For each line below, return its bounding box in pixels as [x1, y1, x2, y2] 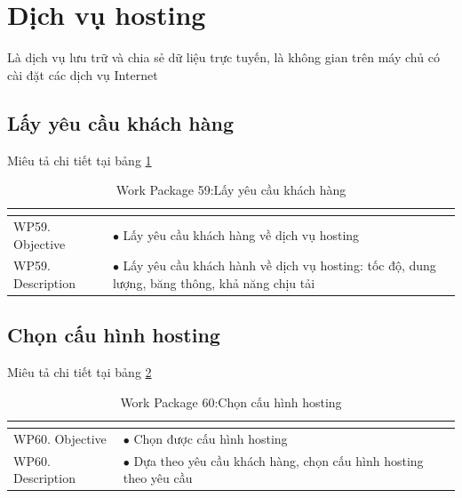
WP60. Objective [13, 429, 107, 447]
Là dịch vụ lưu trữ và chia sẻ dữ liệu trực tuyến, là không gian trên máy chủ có [7, 48, 440, 67]
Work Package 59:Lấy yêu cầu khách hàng [115, 181, 346, 199]
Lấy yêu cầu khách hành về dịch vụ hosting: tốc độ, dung [123, 256, 436, 275]
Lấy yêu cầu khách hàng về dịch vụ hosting [123, 225, 360, 244]
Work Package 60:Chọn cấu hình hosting [120, 392, 342, 411]
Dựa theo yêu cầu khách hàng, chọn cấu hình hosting [133, 451, 424, 470]
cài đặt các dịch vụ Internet [7, 65, 158, 84]
